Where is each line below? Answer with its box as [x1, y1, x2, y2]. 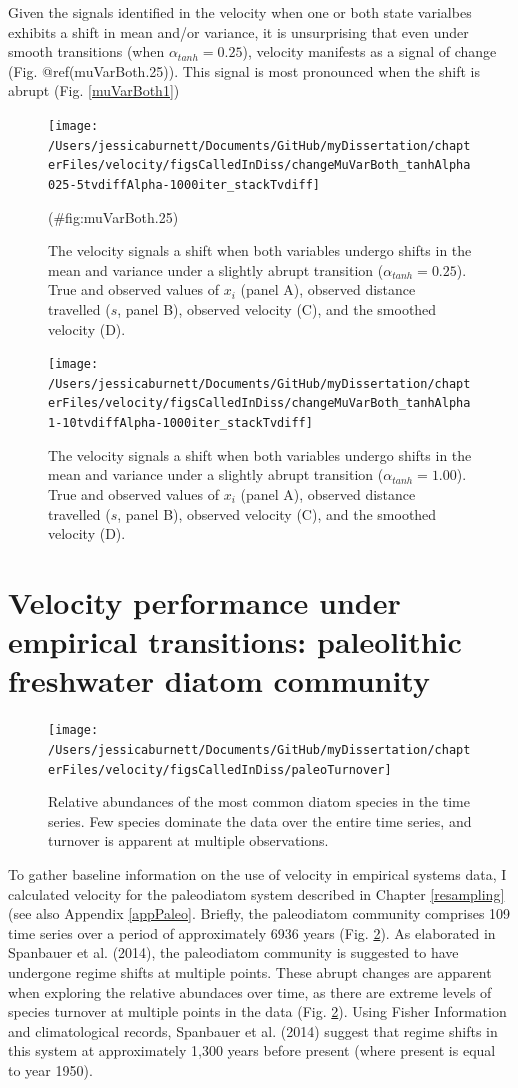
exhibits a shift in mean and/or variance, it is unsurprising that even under [8, 21, 469, 42]
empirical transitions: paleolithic [8, 621, 462, 662]
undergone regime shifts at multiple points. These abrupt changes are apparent [8, 961, 492, 982]
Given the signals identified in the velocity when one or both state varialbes [8, 2, 472, 22]
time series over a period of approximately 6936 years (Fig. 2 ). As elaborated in [8, 922, 496, 943]
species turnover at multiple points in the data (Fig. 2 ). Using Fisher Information [8, 1001, 507, 1022]
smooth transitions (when [8, 41, 165, 62]
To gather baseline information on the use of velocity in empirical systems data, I [8, 864, 507, 884]
